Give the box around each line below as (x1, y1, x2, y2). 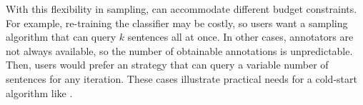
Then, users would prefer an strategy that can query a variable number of (6, 57, 329, 72)
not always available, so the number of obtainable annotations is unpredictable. (6, 43, 353, 58)
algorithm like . (6, 85, 73, 100)
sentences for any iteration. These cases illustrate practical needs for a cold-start (6, 71, 357, 86)
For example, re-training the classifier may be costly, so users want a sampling (6, 15, 348, 30)
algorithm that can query (6, 29, 116, 44)
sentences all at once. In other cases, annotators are (127, 29, 354, 44)
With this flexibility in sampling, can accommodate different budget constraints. (6, 1, 357, 16)
